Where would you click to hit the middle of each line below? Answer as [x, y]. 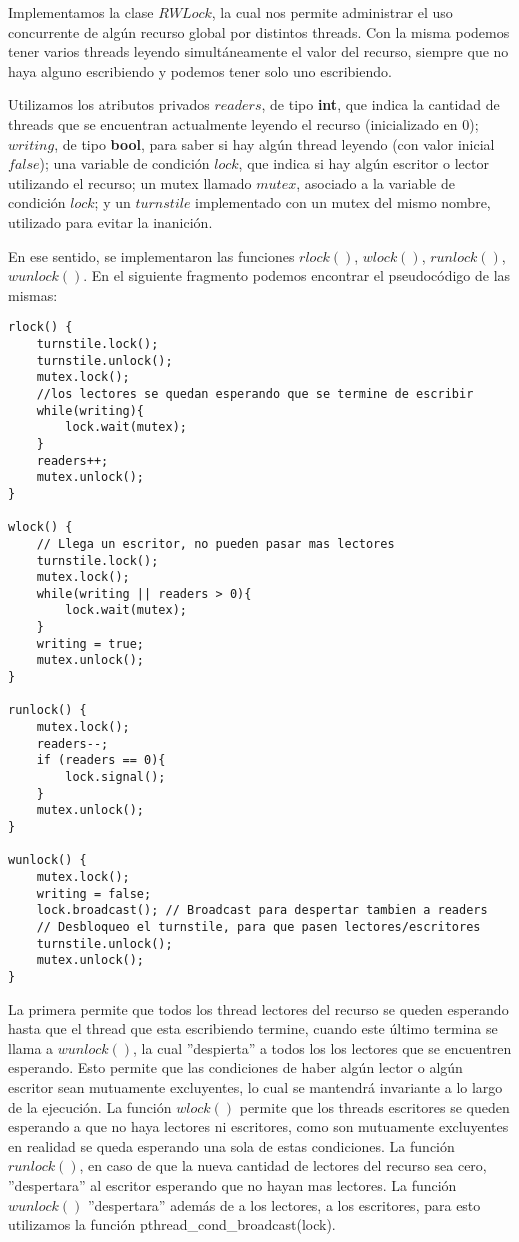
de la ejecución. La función [90, 1106]
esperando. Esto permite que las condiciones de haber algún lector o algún [235, 1067]
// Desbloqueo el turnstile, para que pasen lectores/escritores [258, 926]
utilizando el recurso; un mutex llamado [130, 182]
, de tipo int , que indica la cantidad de [380, 104]
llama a [31, 1047]
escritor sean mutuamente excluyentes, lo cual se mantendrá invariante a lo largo [255, 1086]
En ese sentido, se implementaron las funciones [151, 255]
